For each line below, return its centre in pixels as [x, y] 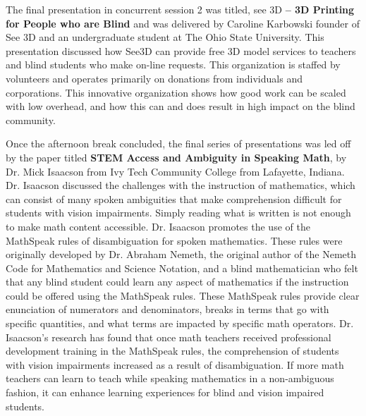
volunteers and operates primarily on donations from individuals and [154, 78]
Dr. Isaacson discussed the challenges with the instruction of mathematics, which [181, 185]
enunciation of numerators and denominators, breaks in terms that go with [167, 309]
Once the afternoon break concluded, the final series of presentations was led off [178, 143]
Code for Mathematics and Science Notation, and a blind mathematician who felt [182, 268]
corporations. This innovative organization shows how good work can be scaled [176, 92]
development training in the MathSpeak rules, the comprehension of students [172, 351]
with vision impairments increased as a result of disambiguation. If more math [175, 364]
